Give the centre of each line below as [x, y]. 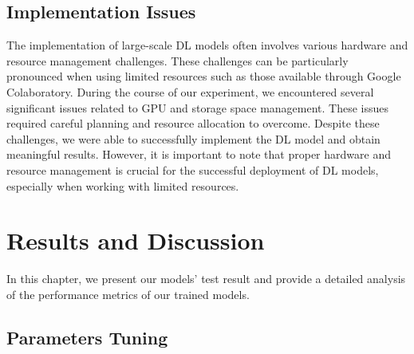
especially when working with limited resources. [123, 185]
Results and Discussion [136, 240]
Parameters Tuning [87, 337]
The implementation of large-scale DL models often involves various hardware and [207, 45]
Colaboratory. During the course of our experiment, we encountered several [190, 91]
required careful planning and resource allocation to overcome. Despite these [193, 123]
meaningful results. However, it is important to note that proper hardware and [199, 154]
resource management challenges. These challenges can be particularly [177, 60]
